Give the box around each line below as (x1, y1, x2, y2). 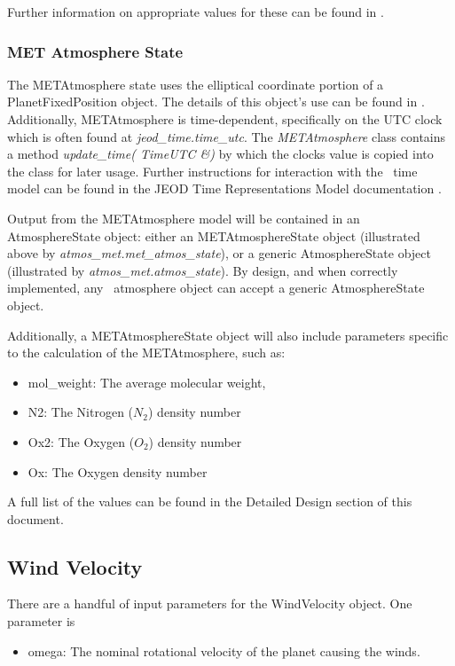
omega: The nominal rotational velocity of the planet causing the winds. (27, 641, 420, 660)
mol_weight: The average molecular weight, (27, 372, 266, 391)
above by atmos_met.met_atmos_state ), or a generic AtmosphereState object (7, 244, 431, 262)
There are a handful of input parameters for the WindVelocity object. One (7, 594, 412, 613)
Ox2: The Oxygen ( (27, 432, 135, 451)
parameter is (7, 612, 75, 631)
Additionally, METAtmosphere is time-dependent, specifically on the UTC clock (7, 110, 443, 128)
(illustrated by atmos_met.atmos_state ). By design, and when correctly (7, 261, 398, 279)
